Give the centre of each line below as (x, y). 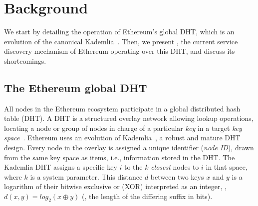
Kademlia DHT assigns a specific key (61, 167)
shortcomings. (25, 60)
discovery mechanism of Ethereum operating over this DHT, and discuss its (120, 51)
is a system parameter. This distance (86, 176)
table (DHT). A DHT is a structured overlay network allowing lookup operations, (129, 118)
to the (133, 167)
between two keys (177, 176)
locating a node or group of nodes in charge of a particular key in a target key (123, 128)
